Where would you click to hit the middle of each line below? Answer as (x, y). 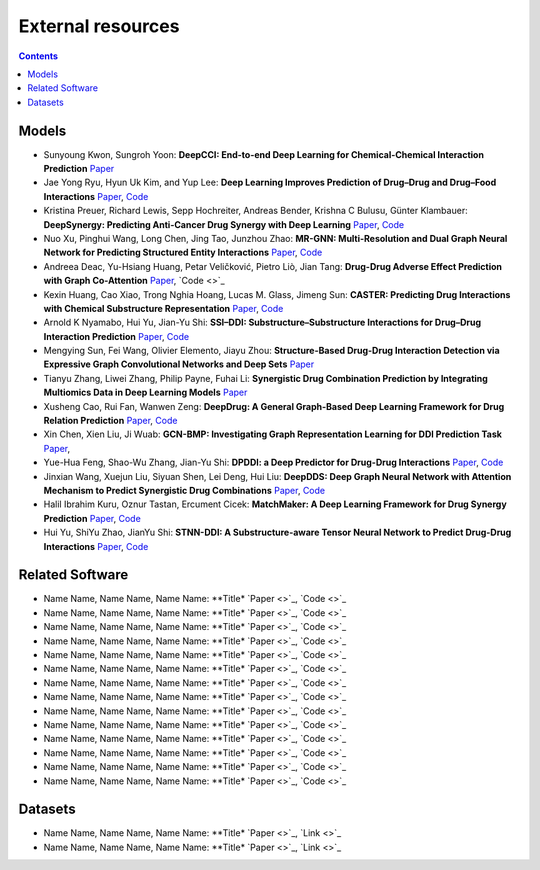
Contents (38, 56)
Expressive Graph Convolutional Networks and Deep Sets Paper (179, 364)
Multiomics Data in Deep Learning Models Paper (145, 392)
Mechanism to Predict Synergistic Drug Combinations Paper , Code (184, 490)
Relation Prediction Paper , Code (110, 421)
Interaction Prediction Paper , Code (116, 336)
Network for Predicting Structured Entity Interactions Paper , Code (183, 252)
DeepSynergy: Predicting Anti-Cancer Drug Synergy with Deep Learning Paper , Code (224, 224)
